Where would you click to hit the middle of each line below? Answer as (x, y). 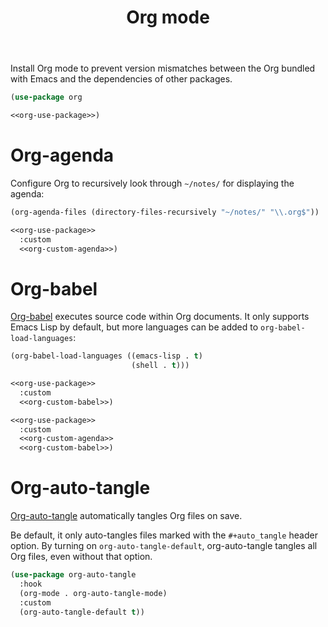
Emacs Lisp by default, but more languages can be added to (134, 327)
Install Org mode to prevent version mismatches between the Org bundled (163, 68)
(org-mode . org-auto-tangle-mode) (93, 593)
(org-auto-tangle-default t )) (82, 612)
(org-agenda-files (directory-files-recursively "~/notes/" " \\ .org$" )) (165, 212)
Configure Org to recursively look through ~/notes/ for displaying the (152, 183)
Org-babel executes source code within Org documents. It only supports (160, 317)
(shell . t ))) (160, 366)
